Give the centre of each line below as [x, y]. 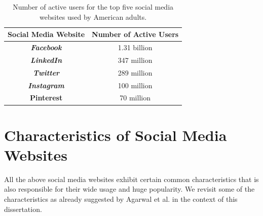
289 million [135, 72]
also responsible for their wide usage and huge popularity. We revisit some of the [129, 189]
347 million [135, 60]
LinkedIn [46, 60]
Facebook [46, 47]
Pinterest [46, 98]
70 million [135, 98]
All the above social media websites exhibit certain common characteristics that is [131, 179]
